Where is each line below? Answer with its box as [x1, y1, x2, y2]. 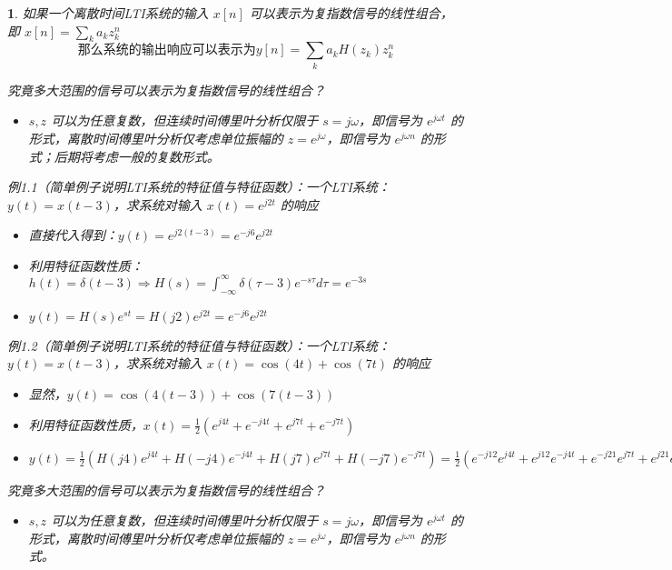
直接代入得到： [28, 225, 118, 245]
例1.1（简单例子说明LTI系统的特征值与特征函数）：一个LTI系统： [7, 177, 390, 196]
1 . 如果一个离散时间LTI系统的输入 [7, 4, 209, 22]
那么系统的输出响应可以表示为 [77, 44, 256, 57]
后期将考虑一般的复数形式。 [54, 146, 220, 165]
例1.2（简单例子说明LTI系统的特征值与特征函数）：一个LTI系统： [7, 335, 390, 355]
